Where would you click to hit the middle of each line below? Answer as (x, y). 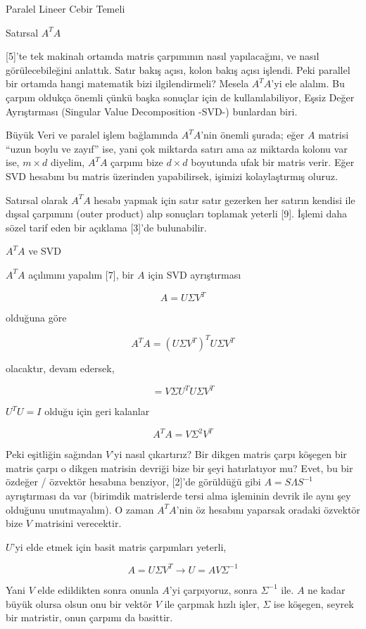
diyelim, (68, 162)
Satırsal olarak (37, 199)
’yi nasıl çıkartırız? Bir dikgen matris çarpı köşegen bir (229, 454)
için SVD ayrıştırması (195, 274)
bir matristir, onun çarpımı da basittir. (89, 617)
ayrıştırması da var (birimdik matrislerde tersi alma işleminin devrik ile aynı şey (178, 496)
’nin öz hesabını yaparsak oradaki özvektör (268, 509)
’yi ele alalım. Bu (308, 83)
